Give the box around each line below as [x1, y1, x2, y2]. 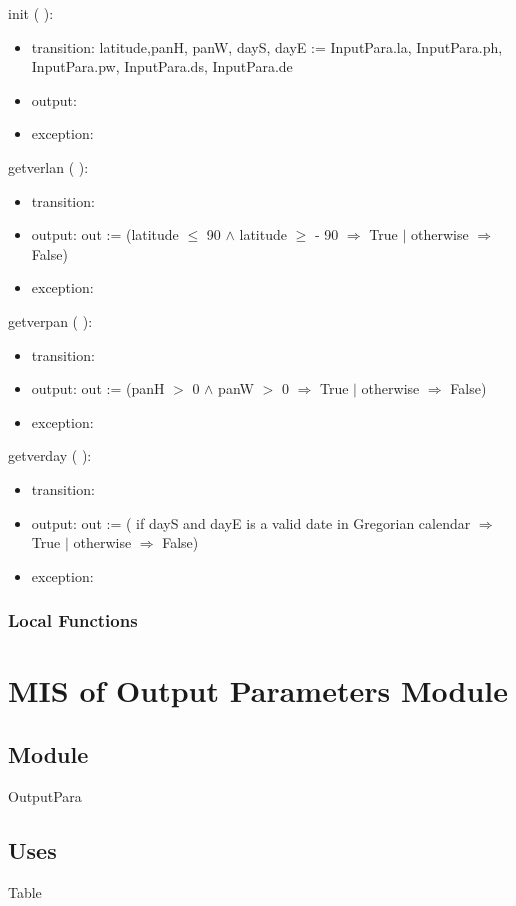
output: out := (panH [31, 378, 165, 399]
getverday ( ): [8, 445, 92, 466]
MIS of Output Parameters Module [8, 670, 508, 711]
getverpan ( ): [8, 310, 93, 331]
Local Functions [8, 608, 138, 633]
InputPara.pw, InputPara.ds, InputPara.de [31, 56, 293, 77]
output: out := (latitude [31, 224, 179, 245]
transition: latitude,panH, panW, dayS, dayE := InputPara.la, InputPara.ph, [31, 36, 503, 57]
